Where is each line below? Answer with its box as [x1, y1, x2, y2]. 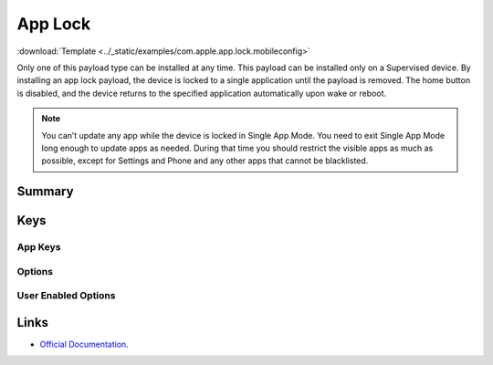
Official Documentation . [39, 339, 130, 349]
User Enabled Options [16, 289, 116, 302]
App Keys [16, 241, 61, 254]
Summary [16, 183, 74, 200]
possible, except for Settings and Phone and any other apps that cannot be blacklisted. [41, 155, 369, 166]
